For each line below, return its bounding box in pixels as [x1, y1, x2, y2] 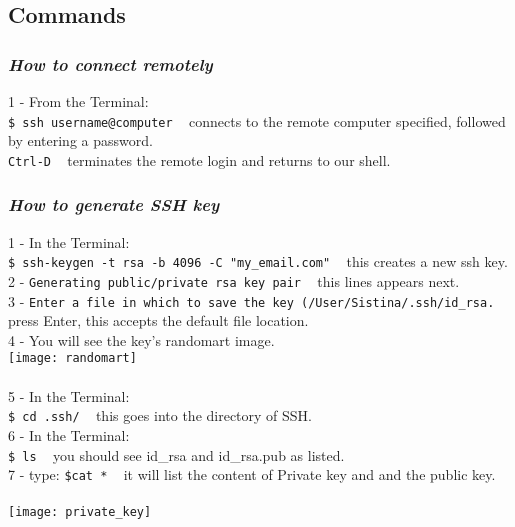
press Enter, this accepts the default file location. [8, 310, 309, 331]
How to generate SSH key [8, 192, 220, 217]
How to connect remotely [8, 51, 213, 76]
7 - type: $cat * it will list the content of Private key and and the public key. [8, 464, 496, 485]
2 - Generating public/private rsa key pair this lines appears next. [8, 270, 460, 291]
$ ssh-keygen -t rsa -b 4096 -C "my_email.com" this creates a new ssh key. [8, 251, 508, 272]
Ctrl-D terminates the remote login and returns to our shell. [8, 149, 391, 170]
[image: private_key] [8, 505, 152, 520]
